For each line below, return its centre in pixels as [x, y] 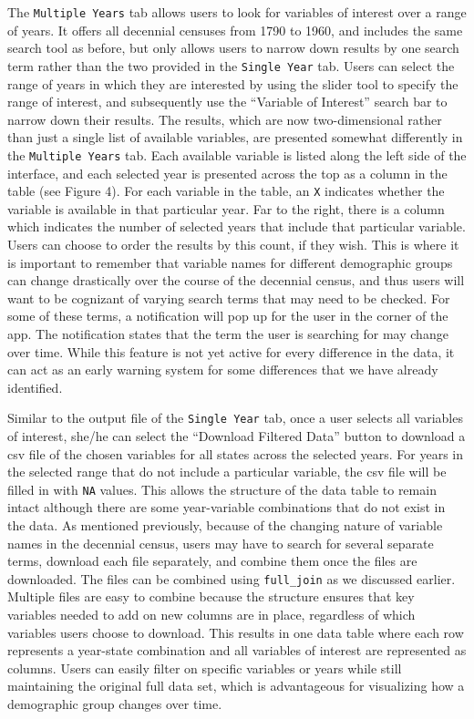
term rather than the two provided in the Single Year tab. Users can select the [231, 65]
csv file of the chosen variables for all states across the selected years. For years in [236, 453]
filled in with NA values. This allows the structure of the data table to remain [222, 489]
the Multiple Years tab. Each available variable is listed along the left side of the [237, 154]
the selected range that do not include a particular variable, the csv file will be [227, 472]
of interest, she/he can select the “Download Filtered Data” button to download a [237, 435]
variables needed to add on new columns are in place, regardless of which [211, 615]
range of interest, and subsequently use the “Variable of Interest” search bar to [227, 102]
